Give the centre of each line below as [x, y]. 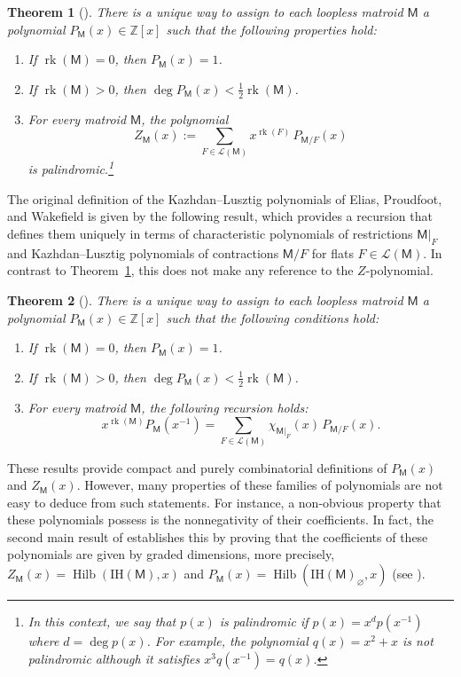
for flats [332, 252]
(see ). [409, 574]
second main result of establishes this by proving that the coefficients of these [218, 536]
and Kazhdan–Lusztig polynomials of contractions [143, 252]
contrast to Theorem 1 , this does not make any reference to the [180, 270]
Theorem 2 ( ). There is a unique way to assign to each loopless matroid [205, 299]
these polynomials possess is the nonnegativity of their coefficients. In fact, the [220, 520]
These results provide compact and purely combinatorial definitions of [197, 467]
